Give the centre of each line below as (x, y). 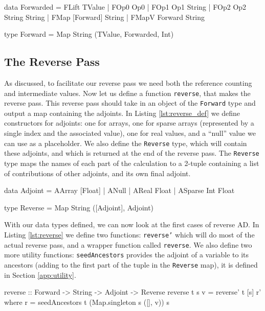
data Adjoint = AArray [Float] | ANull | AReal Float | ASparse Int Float (119, 190)
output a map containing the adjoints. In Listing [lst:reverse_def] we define (122, 113)
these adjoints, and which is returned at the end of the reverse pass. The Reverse (132, 153)
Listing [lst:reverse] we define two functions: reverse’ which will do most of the (129, 234)
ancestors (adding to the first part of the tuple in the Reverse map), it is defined (131, 264)
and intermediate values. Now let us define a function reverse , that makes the (127, 93)
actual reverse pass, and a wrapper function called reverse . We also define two (128, 244)
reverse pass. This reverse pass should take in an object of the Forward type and (130, 103)
